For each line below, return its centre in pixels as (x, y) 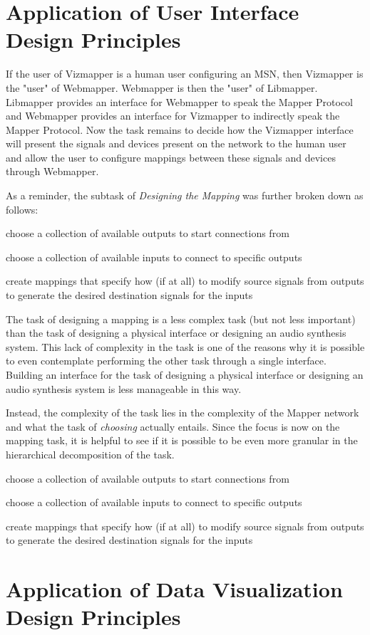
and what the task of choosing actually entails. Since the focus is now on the (173, 426)
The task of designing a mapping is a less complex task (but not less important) (181, 319)
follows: (22, 209)
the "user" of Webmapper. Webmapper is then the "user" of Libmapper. (162, 87)
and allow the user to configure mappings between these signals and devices (171, 157)
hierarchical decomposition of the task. (90, 454)
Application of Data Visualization (174, 589)
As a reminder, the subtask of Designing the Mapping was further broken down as (185, 195)
